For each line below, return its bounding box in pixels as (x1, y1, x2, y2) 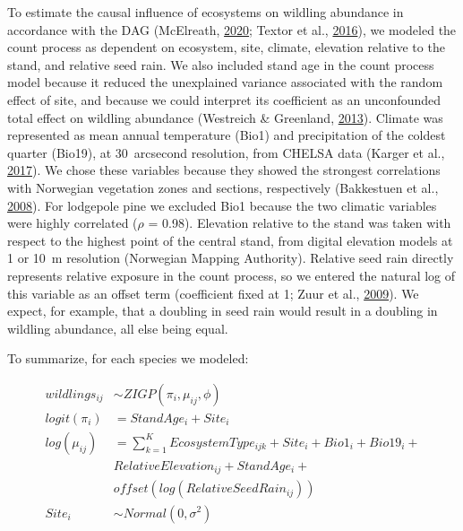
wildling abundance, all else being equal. (7, 318, 228, 337)
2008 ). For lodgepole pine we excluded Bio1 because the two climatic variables (7, 196, 437, 214)
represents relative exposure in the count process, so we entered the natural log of (7, 265, 456, 284)
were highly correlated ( (7, 213, 138, 232)
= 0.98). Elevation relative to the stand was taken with (148, 213, 451, 232)
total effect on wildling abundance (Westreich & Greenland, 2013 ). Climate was (7, 108, 443, 126)
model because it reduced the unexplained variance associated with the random (7, 73, 443, 91)
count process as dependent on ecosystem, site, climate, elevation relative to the (7, 38, 445, 57)
